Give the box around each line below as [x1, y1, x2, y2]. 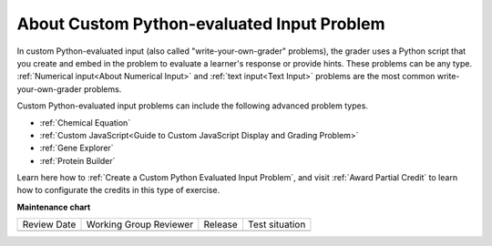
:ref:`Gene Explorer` [39, 142, 114, 154]
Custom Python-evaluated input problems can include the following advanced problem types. [16, 100, 369, 111]
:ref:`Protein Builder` [39, 155, 116, 166]
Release [203, 219, 239, 231]
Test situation [247, 219, 306, 231]
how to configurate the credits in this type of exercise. [16, 185, 220, 196]
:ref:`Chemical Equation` [39, 117, 131, 128]
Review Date [22, 219, 77, 231]
